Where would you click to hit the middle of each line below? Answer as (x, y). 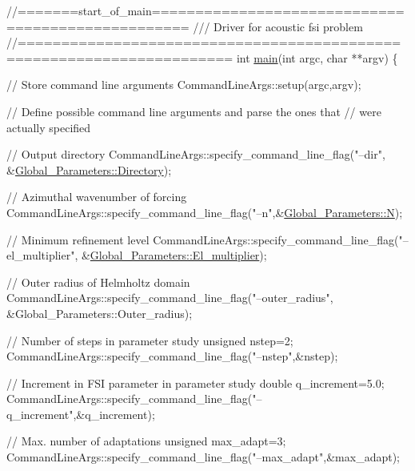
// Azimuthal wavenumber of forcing (97, 197)
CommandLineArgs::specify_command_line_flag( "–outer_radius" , (170, 298)
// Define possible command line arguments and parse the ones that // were (194, 111)
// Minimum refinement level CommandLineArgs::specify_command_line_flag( (203, 239)
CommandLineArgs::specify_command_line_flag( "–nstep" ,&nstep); (172, 356)
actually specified (49, 127)
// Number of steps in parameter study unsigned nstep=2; (150, 340)
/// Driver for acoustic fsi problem (278, 26)
